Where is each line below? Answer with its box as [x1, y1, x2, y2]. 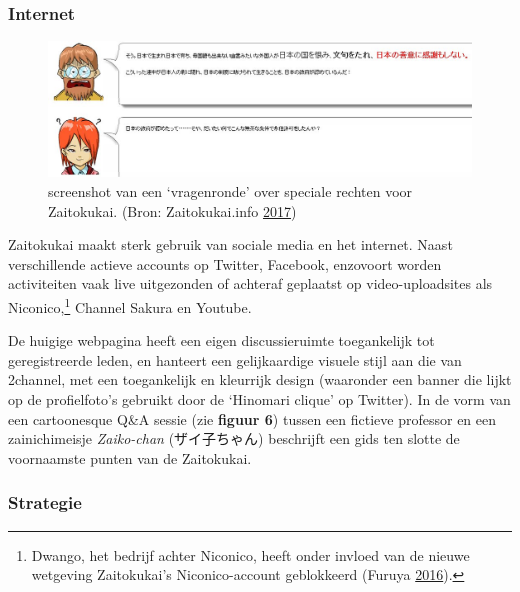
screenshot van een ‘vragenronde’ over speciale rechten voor [48, 181, 413, 202]
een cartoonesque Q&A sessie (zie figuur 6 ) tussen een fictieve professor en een [8, 408, 497, 429]
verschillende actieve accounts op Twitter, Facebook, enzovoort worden [8, 253, 442, 274]
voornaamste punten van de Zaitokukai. [8, 447, 252, 468]
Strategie [8, 490, 82, 515]
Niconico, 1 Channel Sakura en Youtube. [8, 294, 252, 317]
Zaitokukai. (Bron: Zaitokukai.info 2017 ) [48, 200, 297, 221]
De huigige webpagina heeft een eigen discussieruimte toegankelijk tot [8, 330, 435, 351]
